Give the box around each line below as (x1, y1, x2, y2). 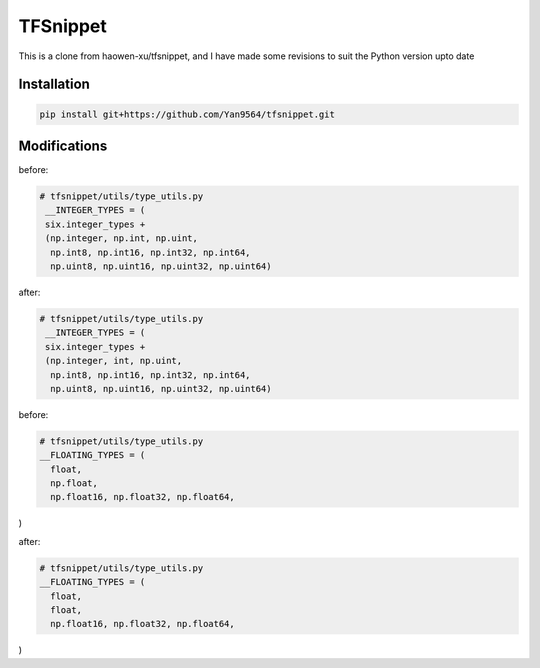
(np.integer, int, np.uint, (45, 355, 183, 367)
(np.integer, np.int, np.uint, (45, 233, 199, 244)
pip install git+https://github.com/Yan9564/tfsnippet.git (39, 108, 335, 120)
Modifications (18, 137, 108, 154)
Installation (18, 76, 90, 93)
